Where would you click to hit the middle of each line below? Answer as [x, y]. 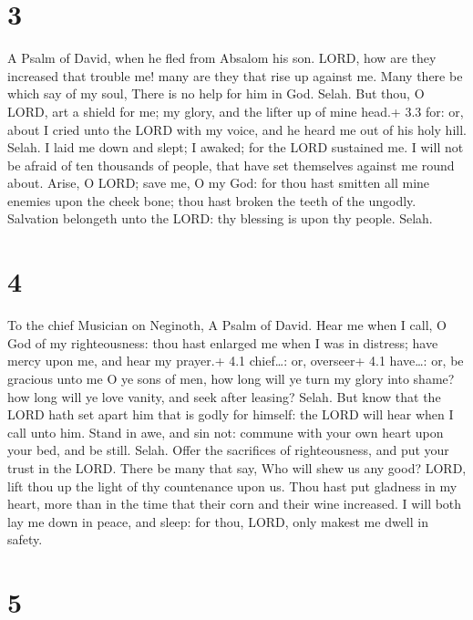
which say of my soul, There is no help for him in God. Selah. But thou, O [216, 93]
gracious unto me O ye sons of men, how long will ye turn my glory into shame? [231, 378]
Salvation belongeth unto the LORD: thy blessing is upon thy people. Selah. [220, 218]
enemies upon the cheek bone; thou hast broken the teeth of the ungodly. [212, 200]
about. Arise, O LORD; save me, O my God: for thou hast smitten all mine [219, 183]
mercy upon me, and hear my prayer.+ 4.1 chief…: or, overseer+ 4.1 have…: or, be [236, 361]
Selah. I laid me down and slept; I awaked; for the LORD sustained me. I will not [236, 147]
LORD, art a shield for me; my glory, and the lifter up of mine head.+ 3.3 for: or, [236, 111]
